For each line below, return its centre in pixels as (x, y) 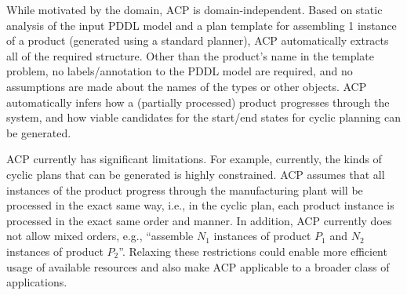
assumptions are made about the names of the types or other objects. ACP (187, 86)
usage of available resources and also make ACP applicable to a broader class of (198, 266)
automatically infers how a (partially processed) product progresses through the (198, 102)
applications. (37, 282)
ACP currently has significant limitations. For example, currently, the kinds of (194, 159)
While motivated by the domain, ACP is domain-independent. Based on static (194, 9)
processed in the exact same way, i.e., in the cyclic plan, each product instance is (200, 205)
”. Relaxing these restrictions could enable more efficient (253, 251)
